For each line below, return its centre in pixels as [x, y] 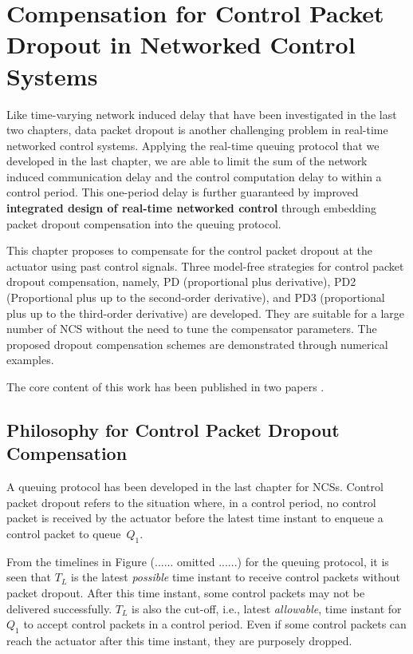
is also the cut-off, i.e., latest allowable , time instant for [267, 608]
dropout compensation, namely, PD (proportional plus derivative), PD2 [181, 281]
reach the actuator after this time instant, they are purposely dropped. [179, 640]
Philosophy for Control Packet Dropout [173, 429]
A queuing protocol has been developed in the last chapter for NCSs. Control [195, 487]
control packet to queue [64, 533]
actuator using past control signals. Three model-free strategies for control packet [205, 266]
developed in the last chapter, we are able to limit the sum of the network [187, 161]
